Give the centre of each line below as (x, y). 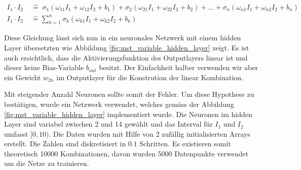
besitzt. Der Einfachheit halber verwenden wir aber (178, 67)
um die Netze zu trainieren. (47, 163)
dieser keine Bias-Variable (44, 67)
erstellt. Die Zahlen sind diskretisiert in (65, 144)
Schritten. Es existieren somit (185, 144)
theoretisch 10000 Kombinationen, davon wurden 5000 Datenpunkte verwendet (126, 153)
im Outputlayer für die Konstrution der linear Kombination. (150, 77)
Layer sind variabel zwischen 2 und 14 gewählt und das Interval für (108, 124)
